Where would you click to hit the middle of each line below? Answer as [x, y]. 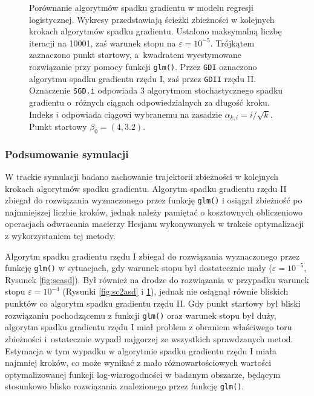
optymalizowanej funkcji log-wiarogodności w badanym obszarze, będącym [143, 374]
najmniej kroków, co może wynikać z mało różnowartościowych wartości [138, 362]
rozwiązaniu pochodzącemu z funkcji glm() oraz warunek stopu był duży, [141, 315]
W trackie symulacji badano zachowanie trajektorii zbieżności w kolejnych [142, 176]
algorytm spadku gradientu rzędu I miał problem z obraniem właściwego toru [149, 327]
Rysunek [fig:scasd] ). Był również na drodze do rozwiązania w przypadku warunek [157, 279]
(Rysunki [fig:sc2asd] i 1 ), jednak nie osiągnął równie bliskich [175, 291]
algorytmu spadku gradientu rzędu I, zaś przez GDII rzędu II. [143, 78]
